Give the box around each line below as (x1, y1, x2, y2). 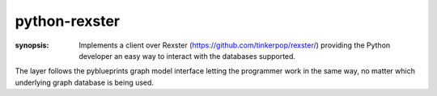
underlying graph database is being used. (15, 77, 154, 87)
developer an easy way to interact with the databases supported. (78, 51, 295, 61)
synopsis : (15, 40, 49, 50)
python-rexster (15, 12, 121, 30)
